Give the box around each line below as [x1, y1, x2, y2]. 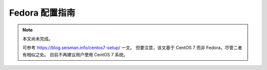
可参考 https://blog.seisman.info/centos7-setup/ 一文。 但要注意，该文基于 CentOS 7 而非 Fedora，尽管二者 [22, 45, 242, 51]
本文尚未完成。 [22, 36, 53, 42]
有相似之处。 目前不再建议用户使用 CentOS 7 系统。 [22, 51, 128, 57]
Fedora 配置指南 [9, 7, 76, 18]
